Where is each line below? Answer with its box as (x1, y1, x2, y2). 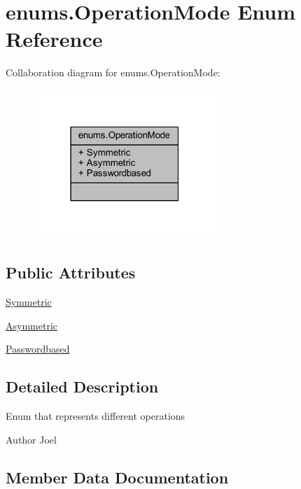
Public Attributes (6, 262, 136, 283)
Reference (6, 24, 103, 53)
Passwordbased (6, 341, 70, 356)
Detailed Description (6, 376, 159, 397)
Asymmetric (6, 318, 57, 332)
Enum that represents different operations (6, 409, 185, 423)
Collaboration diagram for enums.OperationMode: (6, 65, 220, 80)
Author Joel (6, 432, 57, 446)
